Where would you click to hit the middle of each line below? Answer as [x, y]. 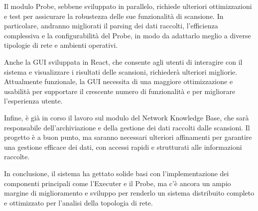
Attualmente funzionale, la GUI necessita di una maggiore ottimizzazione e [119, 81]
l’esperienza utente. [33, 101]
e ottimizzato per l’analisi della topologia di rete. [78, 202]
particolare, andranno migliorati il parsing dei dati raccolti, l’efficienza [111, 26]
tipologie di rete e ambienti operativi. [61, 45]
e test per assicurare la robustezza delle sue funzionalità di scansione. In [114, 16]
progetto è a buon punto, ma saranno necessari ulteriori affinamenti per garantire [128, 137]
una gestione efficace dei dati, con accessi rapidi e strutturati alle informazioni [123, 147]
